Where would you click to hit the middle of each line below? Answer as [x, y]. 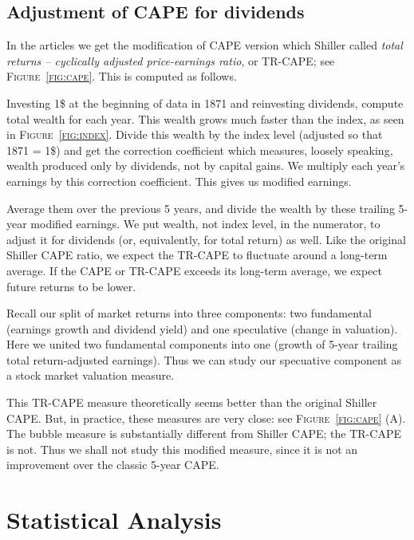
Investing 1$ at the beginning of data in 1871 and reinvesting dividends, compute [205, 102]
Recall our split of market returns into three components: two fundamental [189, 313]
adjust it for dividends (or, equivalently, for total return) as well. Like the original [206, 239]
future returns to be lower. [71, 286]
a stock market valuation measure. [91, 375]
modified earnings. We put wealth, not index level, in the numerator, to [205, 224]
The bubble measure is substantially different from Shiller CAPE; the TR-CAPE [204, 434]
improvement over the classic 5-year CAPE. [113, 465]
